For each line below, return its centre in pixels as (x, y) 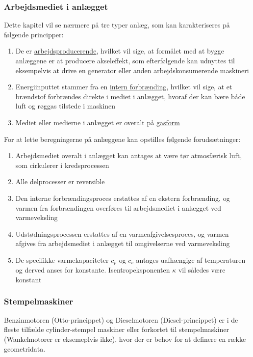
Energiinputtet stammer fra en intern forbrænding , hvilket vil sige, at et (124, 87)
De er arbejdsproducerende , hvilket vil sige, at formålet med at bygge (120, 51)
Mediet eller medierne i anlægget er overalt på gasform (98, 122)
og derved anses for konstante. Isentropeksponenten (93, 270)
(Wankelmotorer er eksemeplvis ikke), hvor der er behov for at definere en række (125, 339)
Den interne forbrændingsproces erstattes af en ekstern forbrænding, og (123, 198)
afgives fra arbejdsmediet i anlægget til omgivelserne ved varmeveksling (123, 243)
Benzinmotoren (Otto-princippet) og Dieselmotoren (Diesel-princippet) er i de (121, 319)
